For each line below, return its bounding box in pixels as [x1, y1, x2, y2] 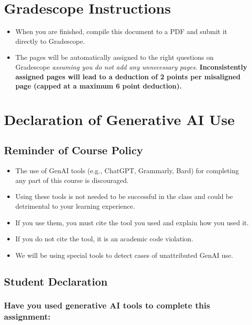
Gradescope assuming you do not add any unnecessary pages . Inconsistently [15, 61, 248, 72]
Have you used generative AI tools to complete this [4, 299, 210, 311]
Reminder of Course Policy [4, 143, 143, 158]
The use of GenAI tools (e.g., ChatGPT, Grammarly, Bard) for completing [15, 165, 239, 176]
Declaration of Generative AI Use [4, 109, 235, 129]
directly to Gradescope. [15, 36, 85, 46]
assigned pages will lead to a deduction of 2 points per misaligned [15, 71, 241, 81]
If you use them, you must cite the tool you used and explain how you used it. [15, 217, 249, 227]
